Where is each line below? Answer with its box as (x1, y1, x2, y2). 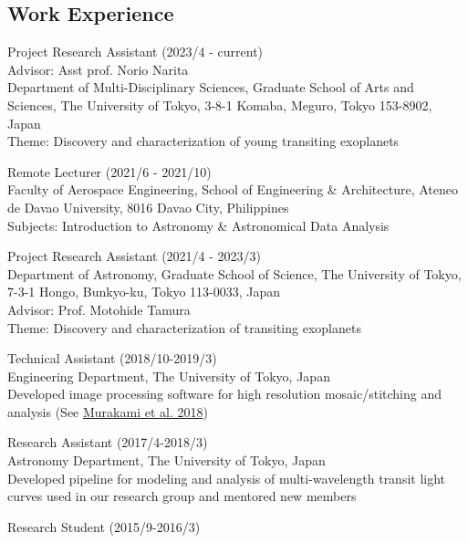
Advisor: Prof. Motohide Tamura (7, 299, 191, 318)
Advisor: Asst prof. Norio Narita (7, 59, 189, 78)
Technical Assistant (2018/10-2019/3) (7, 349, 217, 368)
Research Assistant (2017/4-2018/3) (7, 433, 208, 452)
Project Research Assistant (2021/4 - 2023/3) (7, 246, 262, 266)
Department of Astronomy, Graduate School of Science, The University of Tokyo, (7, 264, 462, 283)
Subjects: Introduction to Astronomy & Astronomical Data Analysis (7, 215, 390, 235)
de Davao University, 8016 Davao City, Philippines (7, 197, 289, 216)
